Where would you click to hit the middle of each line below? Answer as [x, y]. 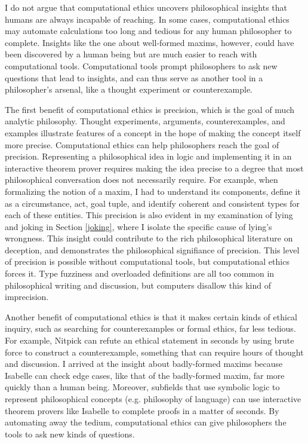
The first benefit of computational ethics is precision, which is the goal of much [150, 109]
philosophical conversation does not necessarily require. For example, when [141, 180]
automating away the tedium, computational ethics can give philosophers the [146, 422]
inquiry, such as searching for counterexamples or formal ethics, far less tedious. [150, 328]
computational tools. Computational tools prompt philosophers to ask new [141, 65]
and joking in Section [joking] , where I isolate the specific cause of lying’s [138, 226]
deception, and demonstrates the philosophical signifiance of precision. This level [152, 249]
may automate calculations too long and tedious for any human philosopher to [148, 31]
